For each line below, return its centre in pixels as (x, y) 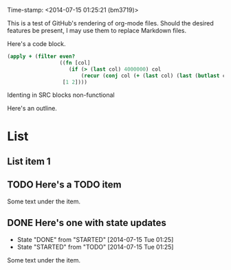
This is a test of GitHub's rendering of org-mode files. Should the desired (111, 23)
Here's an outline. (32, 109)
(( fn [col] (75, 63)
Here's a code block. (37, 44)
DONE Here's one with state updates (87, 223)
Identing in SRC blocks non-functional (61, 95)
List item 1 (29, 161)
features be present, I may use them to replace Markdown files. (97, 31)
